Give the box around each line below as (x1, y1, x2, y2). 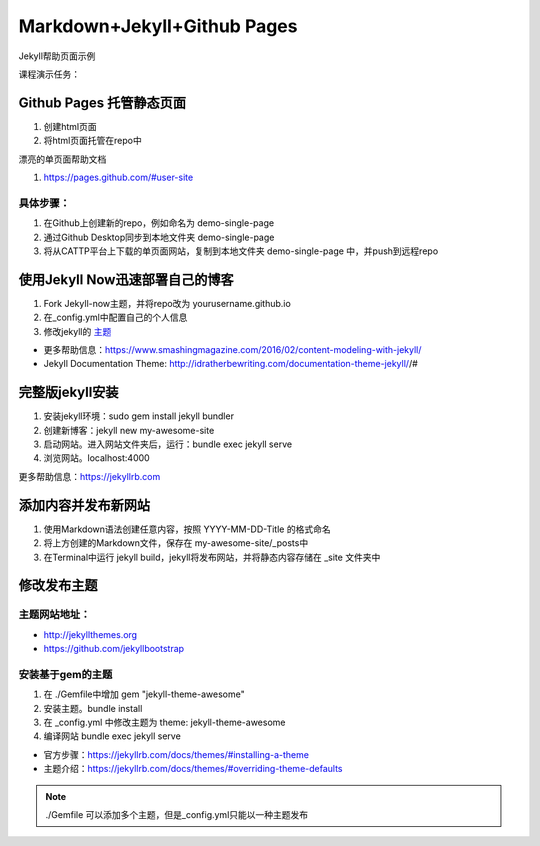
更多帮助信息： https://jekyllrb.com (18, 470, 161, 482)
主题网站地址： (18, 608, 91, 622)
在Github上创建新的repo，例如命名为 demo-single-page (43, 217, 275, 229)
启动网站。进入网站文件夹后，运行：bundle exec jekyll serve (43, 438, 293, 450)
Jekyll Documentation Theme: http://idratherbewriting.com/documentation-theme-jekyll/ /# (43, 358, 419, 370)
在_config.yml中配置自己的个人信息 (43, 311, 188, 324)
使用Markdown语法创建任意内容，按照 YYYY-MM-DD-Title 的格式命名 (43, 523, 331, 535)
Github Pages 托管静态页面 (18, 94, 187, 111)
